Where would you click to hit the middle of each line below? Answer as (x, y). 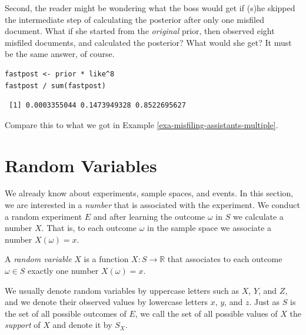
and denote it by (82, 325)
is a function (106, 259)
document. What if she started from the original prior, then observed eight (140, 31)
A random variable (38, 259)
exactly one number (63, 271)
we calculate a (258, 216)
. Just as (265, 302)
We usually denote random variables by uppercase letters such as (122, 290)
